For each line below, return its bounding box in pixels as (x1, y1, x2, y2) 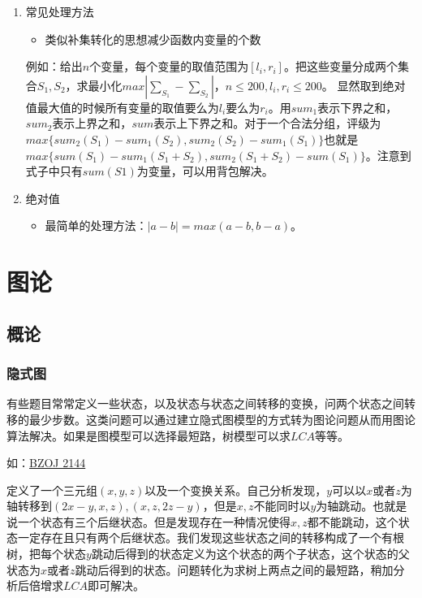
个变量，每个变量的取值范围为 (89, 58, 249, 75)
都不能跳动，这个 (307, 513, 398, 530)
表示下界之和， (317, 98, 398, 115)
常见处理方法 (25, 3, 94, 19)
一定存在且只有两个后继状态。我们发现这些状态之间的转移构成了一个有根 (17, 529, 404, 546)
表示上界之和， (52, 115, 132, 132)
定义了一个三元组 (6, 481, 97, 498)
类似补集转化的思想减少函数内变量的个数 (45, 30, 261, 47)
